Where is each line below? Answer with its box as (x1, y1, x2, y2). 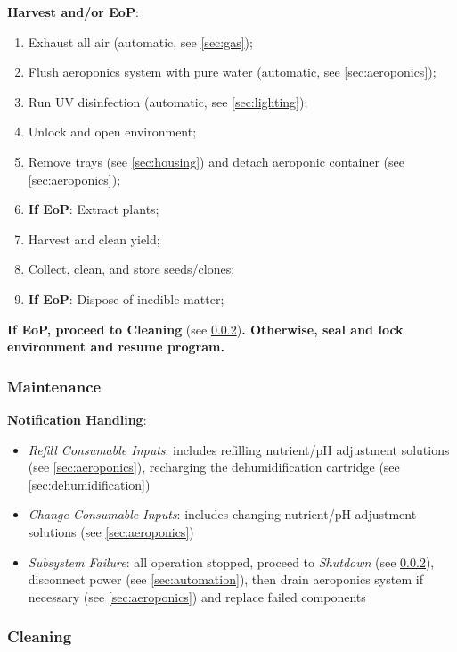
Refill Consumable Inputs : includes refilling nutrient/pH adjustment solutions (28, 440, 450, 458)
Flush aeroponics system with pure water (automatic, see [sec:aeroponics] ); (28, 62, 437, 81)
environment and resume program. (7, 337, 224, 356)
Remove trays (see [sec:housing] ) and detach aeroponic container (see (28, 152, 405, 170)
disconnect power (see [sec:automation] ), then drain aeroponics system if (28, 570, 423, 589)
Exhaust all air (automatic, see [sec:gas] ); (28, 32, 253, 51)
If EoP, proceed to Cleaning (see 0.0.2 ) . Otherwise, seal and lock (7, 319, 404, 338)
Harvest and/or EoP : (7, 3, 139, 21)
